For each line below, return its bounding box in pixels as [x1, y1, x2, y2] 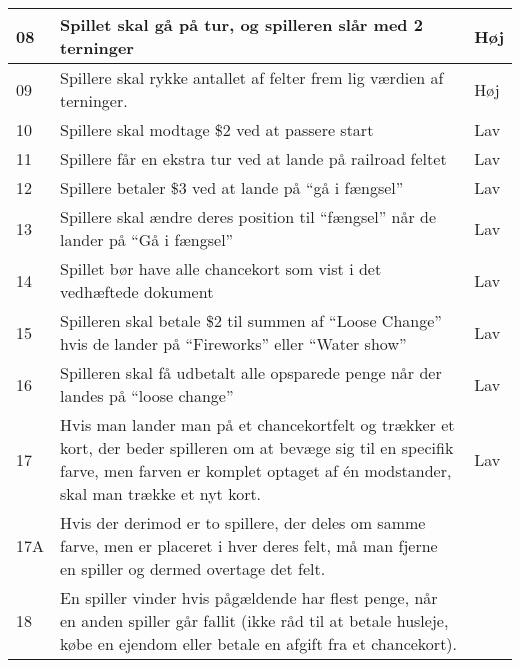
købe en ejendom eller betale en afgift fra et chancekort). [60, 632, 458, 655]
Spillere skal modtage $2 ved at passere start [60, 118, 374, 141]
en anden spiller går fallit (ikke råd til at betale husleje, [60, 609, 449, 632]
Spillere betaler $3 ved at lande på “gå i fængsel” [60, 176, 404, 199]
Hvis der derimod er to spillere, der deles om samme [60, 511, 426, 534]
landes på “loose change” [60, 384, 234, 407]
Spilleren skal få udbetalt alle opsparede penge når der [60, 361, 442, 384]
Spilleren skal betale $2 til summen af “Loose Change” [60, 309, 442, 332]
